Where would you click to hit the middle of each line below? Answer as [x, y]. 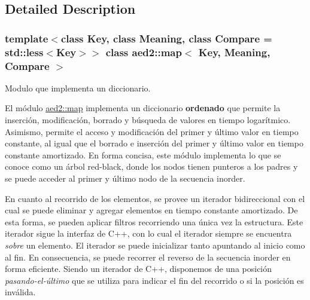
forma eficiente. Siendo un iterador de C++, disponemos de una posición [139, 269]
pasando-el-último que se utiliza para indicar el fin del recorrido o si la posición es [154, 280]
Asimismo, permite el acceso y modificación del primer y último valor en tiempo [152, 131]
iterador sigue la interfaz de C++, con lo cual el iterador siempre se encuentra [148, 233]
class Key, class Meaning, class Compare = [166, 38]
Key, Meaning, [234, 52]
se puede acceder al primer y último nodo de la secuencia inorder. [125, 178]
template [27, 38]
